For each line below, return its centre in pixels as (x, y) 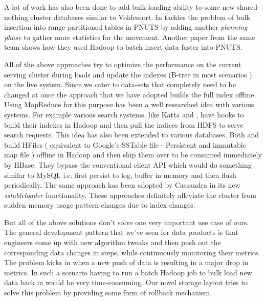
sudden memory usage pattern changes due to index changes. (100, 205)
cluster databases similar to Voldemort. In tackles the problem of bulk (140, 17)
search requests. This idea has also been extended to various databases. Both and (131, 135)
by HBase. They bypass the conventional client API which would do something (128, 164)
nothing (16, 17)
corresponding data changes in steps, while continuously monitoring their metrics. (132, 252)
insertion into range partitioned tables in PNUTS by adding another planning (126, 27)
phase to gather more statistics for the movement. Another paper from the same (130, 37)
